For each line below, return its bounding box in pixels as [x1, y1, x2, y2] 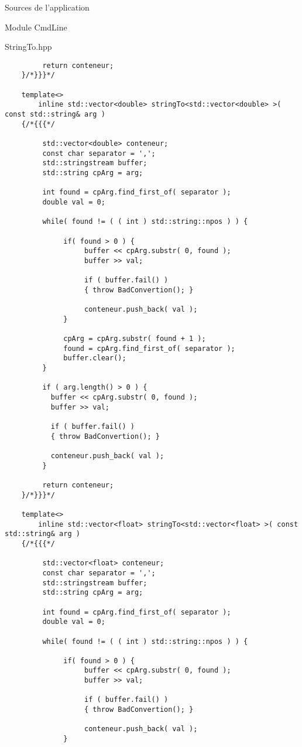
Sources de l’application [5, 1, 90, 13]
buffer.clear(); [63, 354, 126, 363]
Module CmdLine [5, 21, 67, 33]
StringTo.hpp [5, 40, 52, 53]
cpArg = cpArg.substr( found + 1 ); [63, 335, 206, 343]
